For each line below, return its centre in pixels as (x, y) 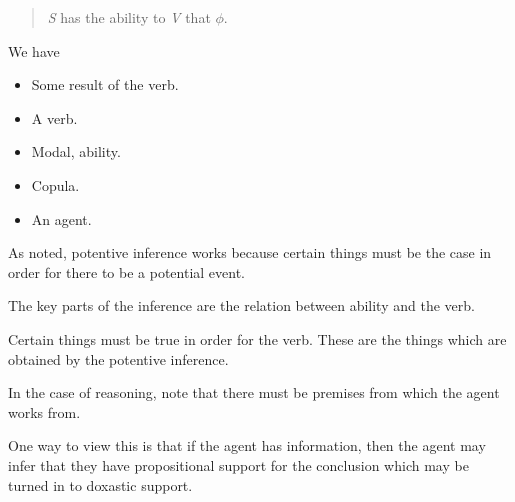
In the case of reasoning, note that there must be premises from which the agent (254, 392)
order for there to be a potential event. (126, 271)
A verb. (54, 117)
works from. (44, 411)
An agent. (61, 218)
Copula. (55, 184)
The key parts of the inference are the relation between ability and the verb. (241, 305)
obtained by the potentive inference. (118, 358)
